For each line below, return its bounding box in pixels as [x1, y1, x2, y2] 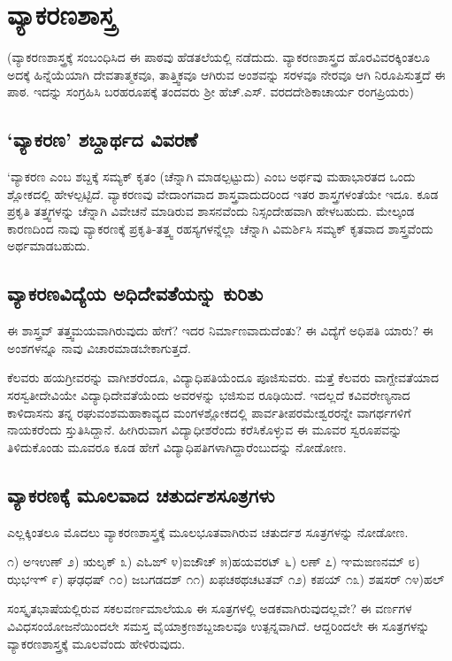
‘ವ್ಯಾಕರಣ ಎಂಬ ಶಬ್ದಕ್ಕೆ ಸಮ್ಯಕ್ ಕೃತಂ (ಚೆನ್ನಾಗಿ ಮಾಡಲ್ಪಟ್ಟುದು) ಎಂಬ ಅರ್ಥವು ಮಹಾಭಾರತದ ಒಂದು [7, 167, 416, 186]
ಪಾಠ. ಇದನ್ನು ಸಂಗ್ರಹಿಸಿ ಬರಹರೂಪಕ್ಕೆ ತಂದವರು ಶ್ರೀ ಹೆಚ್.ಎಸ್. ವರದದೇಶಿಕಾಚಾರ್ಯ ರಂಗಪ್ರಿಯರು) [7, 82, 414, 101]
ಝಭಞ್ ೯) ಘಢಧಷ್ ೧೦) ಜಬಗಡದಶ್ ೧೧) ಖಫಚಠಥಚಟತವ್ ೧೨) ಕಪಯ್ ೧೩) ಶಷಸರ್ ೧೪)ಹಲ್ [7, 569, 445, 588]
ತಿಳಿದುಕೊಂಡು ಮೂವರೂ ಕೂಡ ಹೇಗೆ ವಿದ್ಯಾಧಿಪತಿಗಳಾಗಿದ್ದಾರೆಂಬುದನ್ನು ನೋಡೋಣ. [7, 437, 347, 456]
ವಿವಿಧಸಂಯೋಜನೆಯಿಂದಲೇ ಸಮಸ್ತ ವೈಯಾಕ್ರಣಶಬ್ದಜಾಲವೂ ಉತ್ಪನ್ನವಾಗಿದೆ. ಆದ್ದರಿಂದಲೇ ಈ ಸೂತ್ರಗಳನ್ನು [7, 617, 430, 635]
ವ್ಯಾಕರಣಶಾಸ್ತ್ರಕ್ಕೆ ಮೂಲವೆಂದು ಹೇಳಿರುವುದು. [7, 634, 186, 652]
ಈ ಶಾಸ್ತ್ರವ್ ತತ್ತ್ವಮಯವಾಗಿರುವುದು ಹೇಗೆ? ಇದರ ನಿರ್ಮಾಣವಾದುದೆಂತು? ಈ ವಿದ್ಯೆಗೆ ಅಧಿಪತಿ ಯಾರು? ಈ [7, 321, 433, 340]
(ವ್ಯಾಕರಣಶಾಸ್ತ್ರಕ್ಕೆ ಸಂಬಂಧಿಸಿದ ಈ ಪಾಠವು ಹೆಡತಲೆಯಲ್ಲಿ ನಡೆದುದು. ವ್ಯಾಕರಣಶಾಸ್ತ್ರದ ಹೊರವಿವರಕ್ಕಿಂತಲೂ [7, 48, 430, 66]
